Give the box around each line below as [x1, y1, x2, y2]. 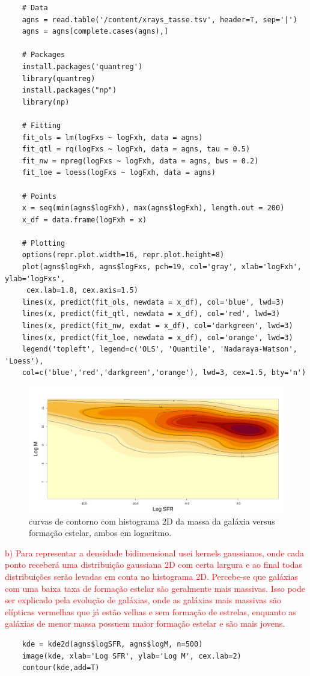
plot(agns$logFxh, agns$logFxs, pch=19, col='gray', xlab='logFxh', [22, 263, 302, 272]
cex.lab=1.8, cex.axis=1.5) [26, 286, 138, 295]
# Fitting [22, 121, 61, 130]
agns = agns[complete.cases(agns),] [22, 27, 169, 36]
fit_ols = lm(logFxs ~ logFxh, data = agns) [22, 133, 203, 142]
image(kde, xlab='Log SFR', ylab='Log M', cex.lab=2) [22, 651, 242, 660]
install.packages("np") [22, 86, 117, 95]
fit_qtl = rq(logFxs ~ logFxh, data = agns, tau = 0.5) [22, 145, 251, 154]
